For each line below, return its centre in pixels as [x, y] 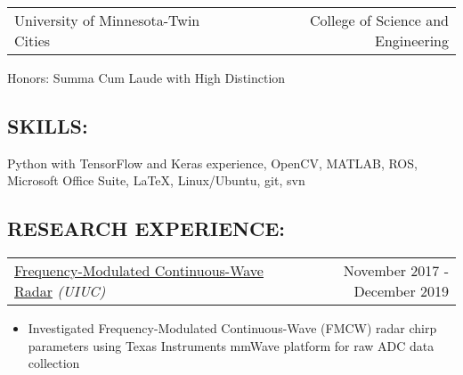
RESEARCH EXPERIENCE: [146, 228]
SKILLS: [48, 125]
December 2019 [401, 291]
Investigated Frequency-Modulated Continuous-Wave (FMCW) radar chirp [232, 328]
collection [54, 363]
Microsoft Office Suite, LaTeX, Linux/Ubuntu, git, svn [156, 180]
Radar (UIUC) [60, 291]
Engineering [412, 41]
